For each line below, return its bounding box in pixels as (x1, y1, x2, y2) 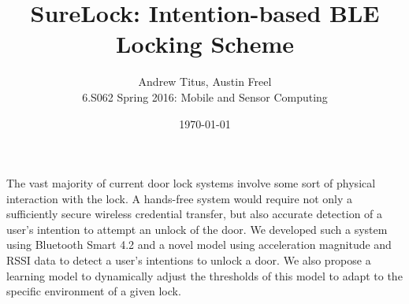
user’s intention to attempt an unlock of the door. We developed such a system (6, 221, 388, 237)
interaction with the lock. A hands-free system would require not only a (6, 190, 353, 206)
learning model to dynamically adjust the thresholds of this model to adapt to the (6, 267, 403, 284)
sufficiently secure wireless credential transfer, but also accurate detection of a (6, 206, 383, 222)
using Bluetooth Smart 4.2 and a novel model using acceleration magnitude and (6, 236, 392, 253)
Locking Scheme (116, 28, 294, 60)
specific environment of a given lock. (6, 283, 181, 299)
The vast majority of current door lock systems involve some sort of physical (6, 175, 376, 191)
